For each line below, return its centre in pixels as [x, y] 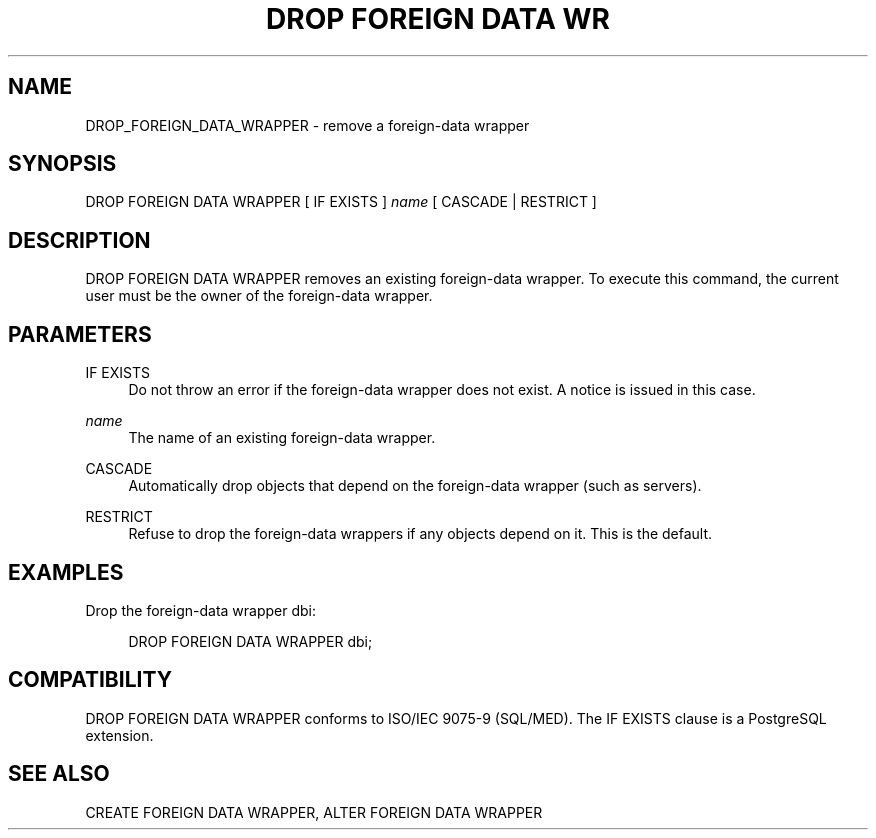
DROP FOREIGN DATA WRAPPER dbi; [250, 641]
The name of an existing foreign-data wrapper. [282, 438]
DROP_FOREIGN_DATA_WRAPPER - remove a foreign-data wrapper [307, 125]
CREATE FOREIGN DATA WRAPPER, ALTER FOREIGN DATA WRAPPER [314, 812]
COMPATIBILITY [90, 680]
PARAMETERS [80, 334]
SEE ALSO [59, 774]
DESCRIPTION [79, 240]
